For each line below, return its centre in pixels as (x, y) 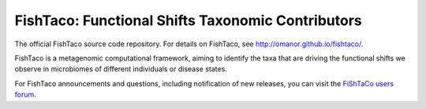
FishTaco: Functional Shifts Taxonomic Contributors (188, 20)
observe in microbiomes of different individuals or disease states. (121, 69)
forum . (26, 95)
